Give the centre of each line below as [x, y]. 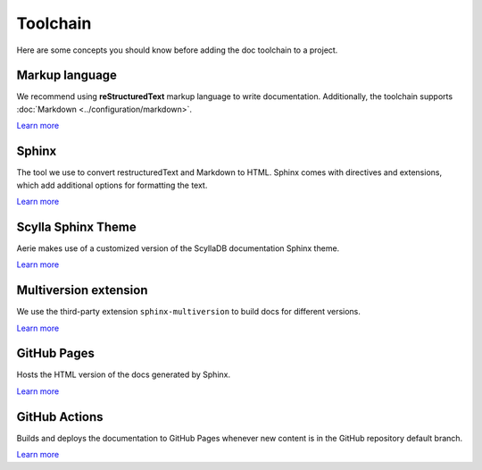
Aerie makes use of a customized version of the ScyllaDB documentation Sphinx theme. [178, 248]
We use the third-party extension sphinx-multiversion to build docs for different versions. [189, 312]
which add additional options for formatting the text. [112, 185]
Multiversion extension [82, 290]
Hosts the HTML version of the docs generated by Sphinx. [124, 374]
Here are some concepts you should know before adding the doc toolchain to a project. [177, 50]
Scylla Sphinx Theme [77, 227]
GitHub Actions [60, 417]
